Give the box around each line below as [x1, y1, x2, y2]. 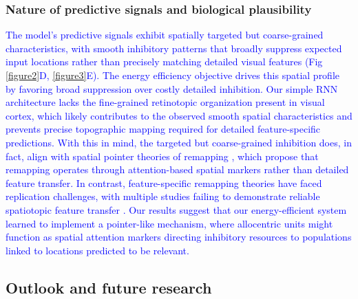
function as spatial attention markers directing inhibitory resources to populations [6, 230, 352, 244]
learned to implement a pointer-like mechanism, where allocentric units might [6, 216, 333, 230]
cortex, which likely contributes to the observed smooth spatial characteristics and [6, 108, 352, 122]
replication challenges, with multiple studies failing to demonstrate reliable [6, 189, 320, 203]
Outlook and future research [6, 276, 212, 298]
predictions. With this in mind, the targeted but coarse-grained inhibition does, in [6, 135, 352, 149]
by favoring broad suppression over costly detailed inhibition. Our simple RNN [6, 81, 338, 96]
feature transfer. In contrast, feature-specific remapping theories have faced [6, 175, 322, 190]
